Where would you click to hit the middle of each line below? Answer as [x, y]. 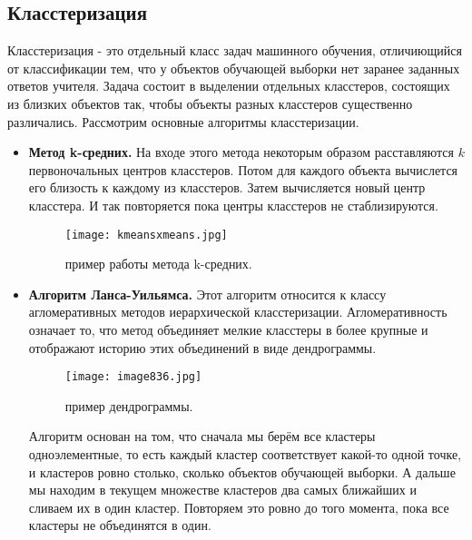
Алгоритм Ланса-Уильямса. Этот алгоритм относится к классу [207, 294]
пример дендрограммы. [129, 405]
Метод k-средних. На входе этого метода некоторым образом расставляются [241, 152]
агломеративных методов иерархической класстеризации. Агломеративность [238, 312]
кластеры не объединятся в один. [120, 525]
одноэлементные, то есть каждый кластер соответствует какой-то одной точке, [245, 454]
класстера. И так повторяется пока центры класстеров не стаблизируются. [233, 205]
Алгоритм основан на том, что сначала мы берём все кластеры [202, 436]
